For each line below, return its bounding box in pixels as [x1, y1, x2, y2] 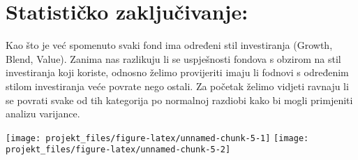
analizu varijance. [6, 106, 80, 121]
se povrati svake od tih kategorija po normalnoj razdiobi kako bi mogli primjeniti [6, 92, 353, 107]
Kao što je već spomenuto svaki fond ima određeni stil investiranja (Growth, [6, 38, 333, 52]
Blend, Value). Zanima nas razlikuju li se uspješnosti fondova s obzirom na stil [6, 51, 341, 66]
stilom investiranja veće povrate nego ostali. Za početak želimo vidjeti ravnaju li [6, 78, 349, 93]
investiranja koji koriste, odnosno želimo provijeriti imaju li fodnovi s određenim [6, 65, 349, 80]
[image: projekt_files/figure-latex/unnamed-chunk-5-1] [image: [6, 133, 309, 143]
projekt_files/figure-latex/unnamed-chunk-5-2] [6, 145, 231, 155]
